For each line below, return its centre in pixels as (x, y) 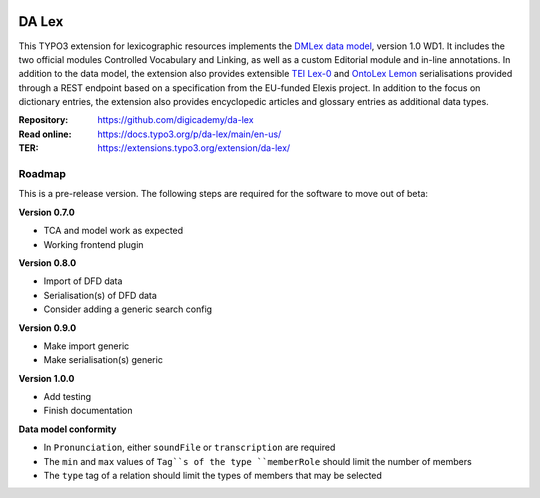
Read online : (45, 134)
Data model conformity (67, 429)
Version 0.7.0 (46, 212)
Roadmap (42, 174)
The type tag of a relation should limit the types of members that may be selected (212, 476)
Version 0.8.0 (47, 262)
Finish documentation (88, 411)
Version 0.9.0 (47, 327)
